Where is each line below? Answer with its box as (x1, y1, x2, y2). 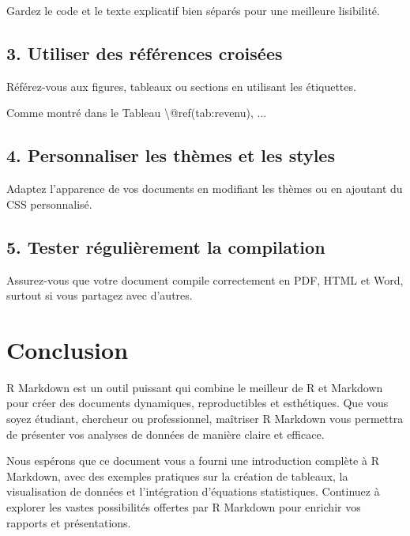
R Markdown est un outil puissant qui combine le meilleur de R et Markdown (6, 379, 383, 395)
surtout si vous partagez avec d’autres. (6, 287, 193, 304)
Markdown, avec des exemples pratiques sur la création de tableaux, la (6, 467, 348, 484)
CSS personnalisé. (6, 195, 92, 212)
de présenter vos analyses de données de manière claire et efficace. (6, 425, 325, 442)
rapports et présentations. (6, 514, 131, 530)
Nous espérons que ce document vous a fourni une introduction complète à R (6, 452, 379, 469)
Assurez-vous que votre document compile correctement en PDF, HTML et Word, (6, 271, 404, 288)
